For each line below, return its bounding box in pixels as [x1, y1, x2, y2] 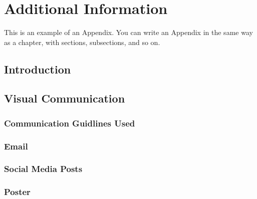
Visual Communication [4, 90, 125, 106]
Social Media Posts [4, 162, 83, 175]
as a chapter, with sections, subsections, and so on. [4, 36, 160, 47]
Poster [4, 185, 31, 198]
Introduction [4, 61, 71, 76]
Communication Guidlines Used [4, 116, 135, 129]
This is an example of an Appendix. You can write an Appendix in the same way [4, 27, 253, 37]
